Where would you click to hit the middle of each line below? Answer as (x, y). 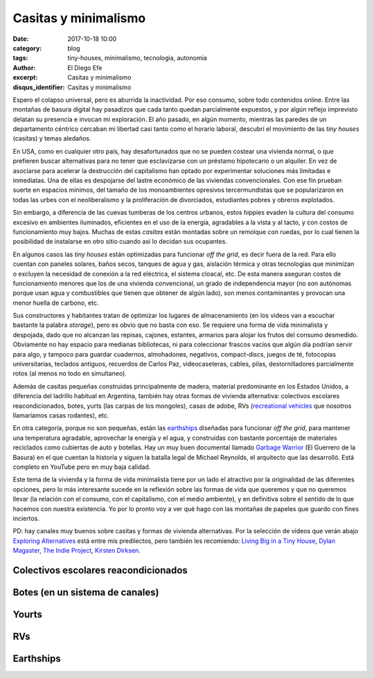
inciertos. (26, 518)
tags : (20, 58)
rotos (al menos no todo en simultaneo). (70, 373)
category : (27, 48)
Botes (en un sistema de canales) (86, 592)
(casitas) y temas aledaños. (52, 139)
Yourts (28, 614)
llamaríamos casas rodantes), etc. (61, 415)
